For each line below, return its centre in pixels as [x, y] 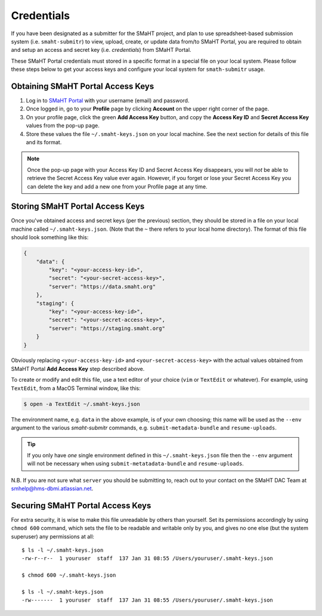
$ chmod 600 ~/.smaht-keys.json [69, 575]
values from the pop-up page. [63, 126]
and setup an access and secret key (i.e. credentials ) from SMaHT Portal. [101, 50]
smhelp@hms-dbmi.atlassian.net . [52, 488]
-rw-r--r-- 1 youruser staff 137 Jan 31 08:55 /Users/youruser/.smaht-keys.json [148, 558]
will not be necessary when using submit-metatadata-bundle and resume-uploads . [135, 464]
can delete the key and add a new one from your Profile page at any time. [117, 186]
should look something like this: [50, 237]
